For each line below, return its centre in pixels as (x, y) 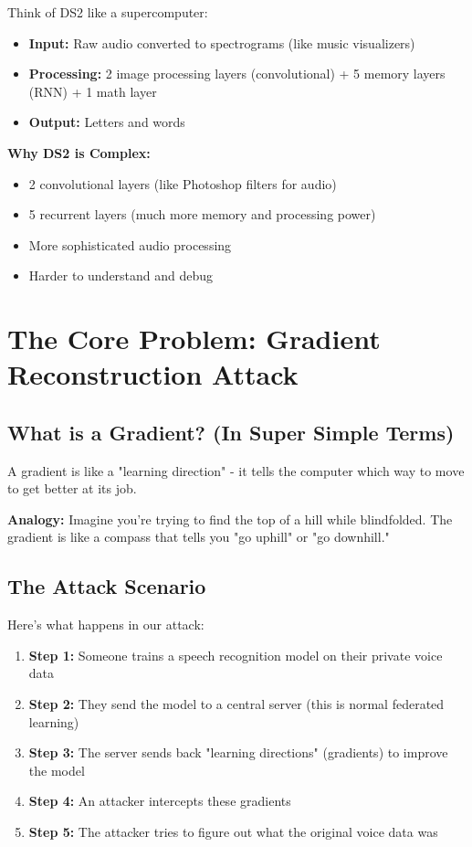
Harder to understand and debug (121, 275)
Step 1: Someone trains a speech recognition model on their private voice (236, 655)
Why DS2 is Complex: (79, 152)
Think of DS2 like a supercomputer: (108, 12)
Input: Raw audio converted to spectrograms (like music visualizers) (222, 42)
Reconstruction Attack (153, 374)
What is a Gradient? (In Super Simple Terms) (231, 432)
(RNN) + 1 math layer (93, 91)
